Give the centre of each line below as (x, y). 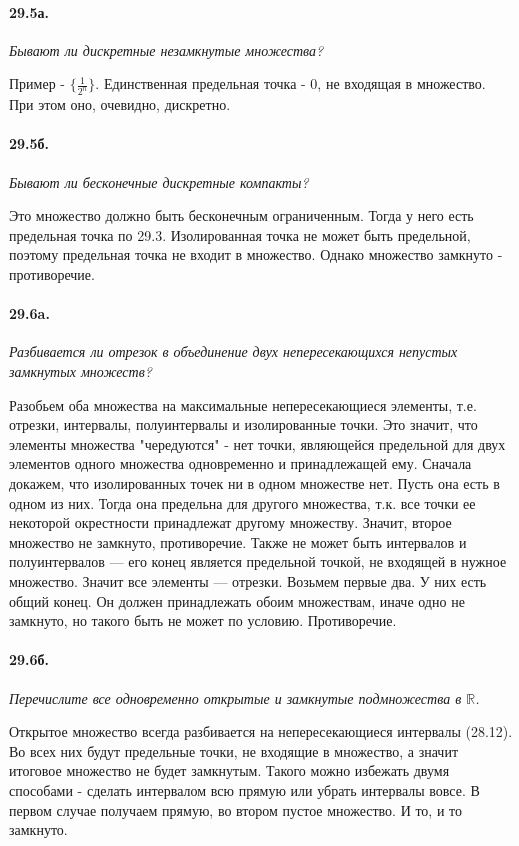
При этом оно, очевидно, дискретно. (120, 104)
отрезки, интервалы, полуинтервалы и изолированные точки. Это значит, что (243, 424)
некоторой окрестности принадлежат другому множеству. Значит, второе (230, 522)
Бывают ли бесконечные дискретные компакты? (159, 181)
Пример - (37, 83)
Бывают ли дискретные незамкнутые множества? (166, 49)
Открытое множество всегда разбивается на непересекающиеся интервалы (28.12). (261, 731)
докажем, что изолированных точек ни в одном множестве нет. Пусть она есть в (254, 482)
